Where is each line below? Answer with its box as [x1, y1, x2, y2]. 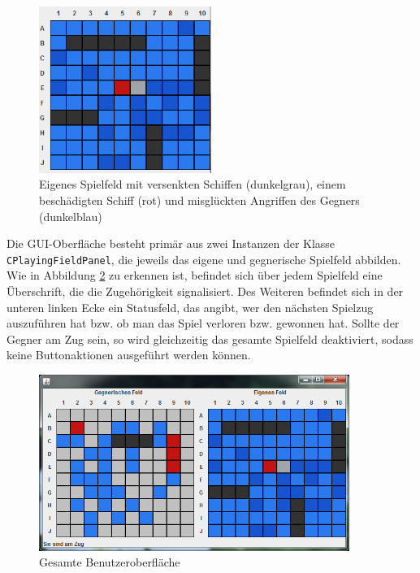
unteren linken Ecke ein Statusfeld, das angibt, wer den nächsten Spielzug [6, 298, 374, 315]
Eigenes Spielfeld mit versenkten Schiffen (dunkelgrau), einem [39, 176, 346, 193]
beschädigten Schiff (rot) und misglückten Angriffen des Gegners [39, 191, 360, 208]
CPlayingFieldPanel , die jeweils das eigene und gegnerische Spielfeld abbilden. [6, 250, 401, 267]
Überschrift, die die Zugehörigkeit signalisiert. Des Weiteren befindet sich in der [6, 282, 404, 299]
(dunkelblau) [39, 207, 102, 224]
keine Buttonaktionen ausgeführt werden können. [6, 346, 251, 363]
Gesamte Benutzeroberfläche [39, 553, 180, 571]
